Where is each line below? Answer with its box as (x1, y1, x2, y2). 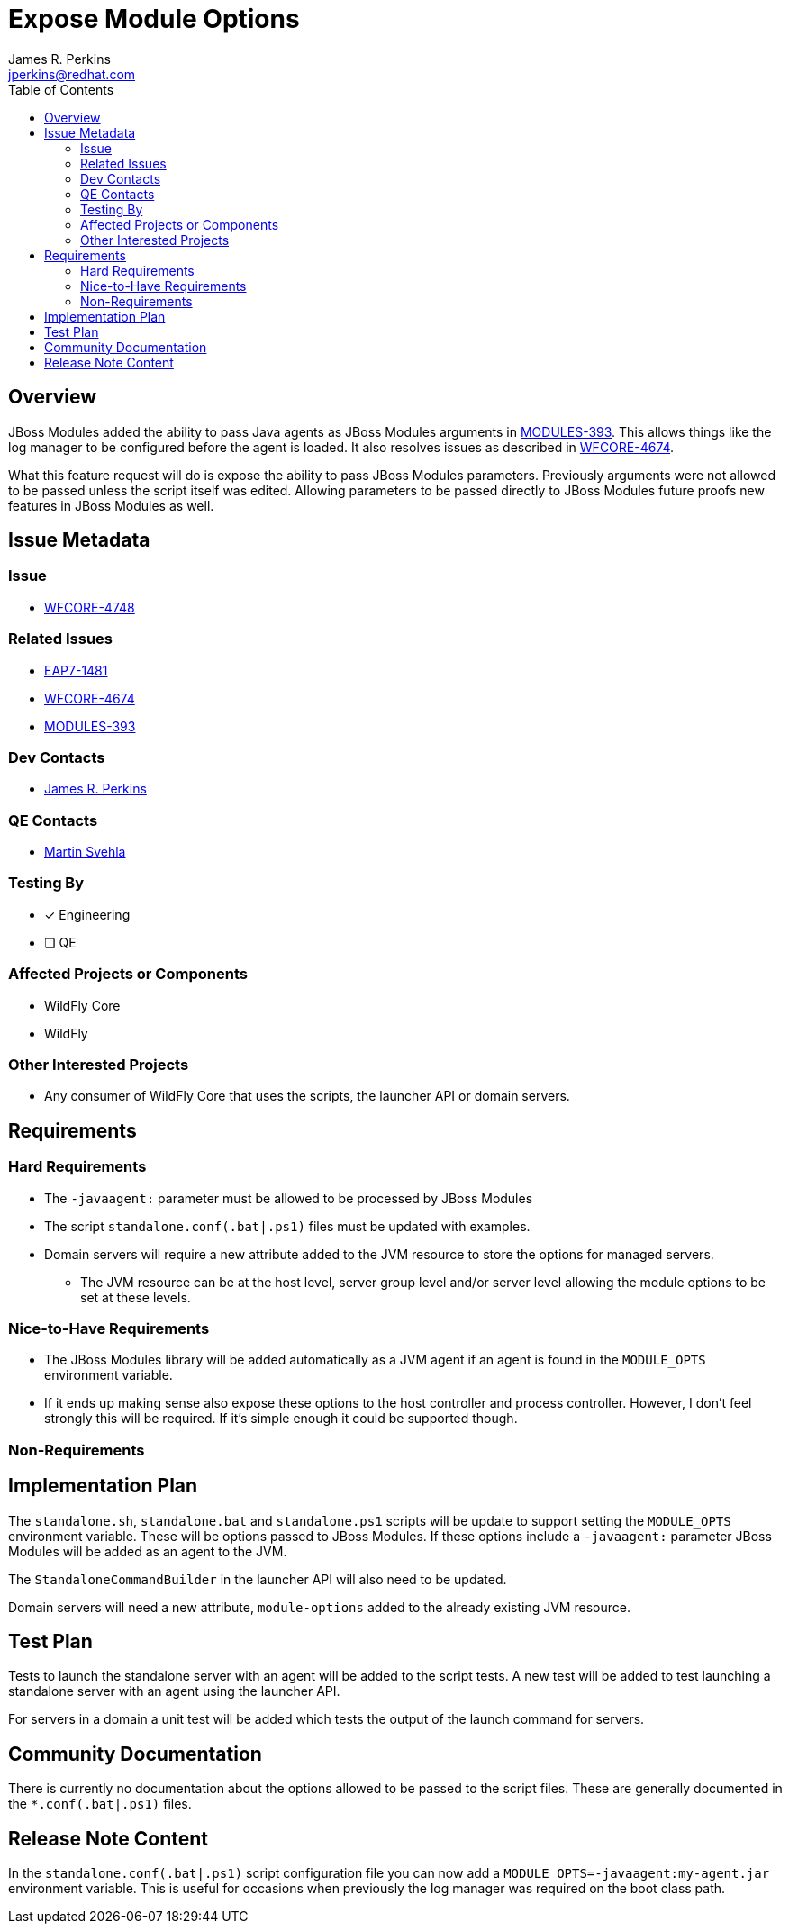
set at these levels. (80, 1289, 191, 1305)
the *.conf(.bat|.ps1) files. (8, 1796, 192, 1812)
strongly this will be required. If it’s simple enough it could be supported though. (44, 1410, 518, 1427)
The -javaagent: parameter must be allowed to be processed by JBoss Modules (44, 1190, 533, 1206)
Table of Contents (8, 81, 114, 97)
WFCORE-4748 (44, 599, 135, 615)
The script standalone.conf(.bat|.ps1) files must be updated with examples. (44, 1218, 531, 1234)
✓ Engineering (44, 906, 131, 922)
